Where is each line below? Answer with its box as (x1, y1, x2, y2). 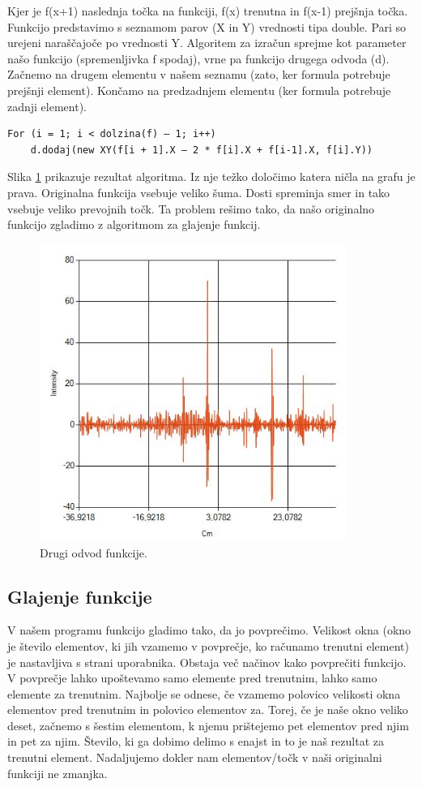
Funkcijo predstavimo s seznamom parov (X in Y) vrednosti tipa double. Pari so (7, 18, 407, 35)
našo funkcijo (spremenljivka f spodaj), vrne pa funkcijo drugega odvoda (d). (7, 49, 390, 67)
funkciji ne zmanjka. (7, 764, 108, 781)
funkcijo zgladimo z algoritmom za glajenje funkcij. (7, 216, 261, 233)
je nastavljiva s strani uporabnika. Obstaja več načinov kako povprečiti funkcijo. (7, 653, 407, 670)
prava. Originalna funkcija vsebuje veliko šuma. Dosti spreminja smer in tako (7, 183, 390, 200)
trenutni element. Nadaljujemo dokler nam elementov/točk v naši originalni (7, 749, 382, 766)
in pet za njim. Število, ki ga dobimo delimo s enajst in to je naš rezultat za (7, 733, 384, 750)
